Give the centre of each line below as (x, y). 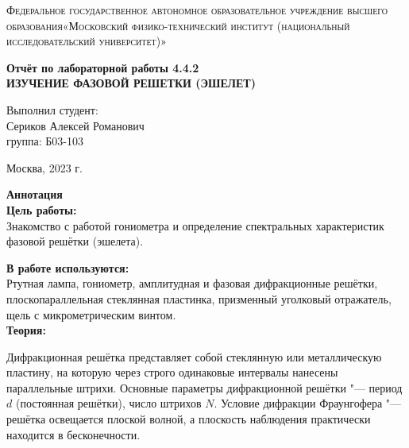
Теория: (26, 330)
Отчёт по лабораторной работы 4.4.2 (103, 67)
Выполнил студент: (52, 109)
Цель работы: (42, 209)
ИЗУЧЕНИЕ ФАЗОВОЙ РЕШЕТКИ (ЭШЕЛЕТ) (131, 83)
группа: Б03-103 (45, 141)
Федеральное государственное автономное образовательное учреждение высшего (197, 10)
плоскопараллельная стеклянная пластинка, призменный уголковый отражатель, (199, 298)
